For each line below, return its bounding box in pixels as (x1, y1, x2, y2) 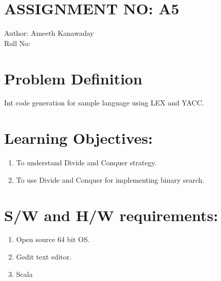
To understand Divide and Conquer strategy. (16, 157, 157, 168)
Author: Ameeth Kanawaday (4, 28, 94, 38)
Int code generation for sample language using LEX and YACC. (4, 97, 204, 108)
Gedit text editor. (16, 251, 72, 262)
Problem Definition (4, 68, 143, 89)
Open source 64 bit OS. (16, 234, 90, 245)
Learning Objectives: (4, 127, 153, 148)
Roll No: (4, 37, 31, 48)
